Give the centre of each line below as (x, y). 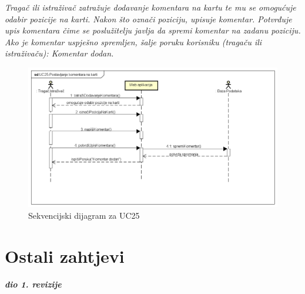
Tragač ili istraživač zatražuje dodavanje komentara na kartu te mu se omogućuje (150, 7)
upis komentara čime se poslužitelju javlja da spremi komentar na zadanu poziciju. (153, 30)
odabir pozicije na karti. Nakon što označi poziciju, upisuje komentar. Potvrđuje (148, 19)
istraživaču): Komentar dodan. (59, 53)
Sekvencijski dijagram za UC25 (84, 215)
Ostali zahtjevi (65, 255)
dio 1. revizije (33, 284)
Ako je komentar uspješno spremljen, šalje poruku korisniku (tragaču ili (133, 41)
